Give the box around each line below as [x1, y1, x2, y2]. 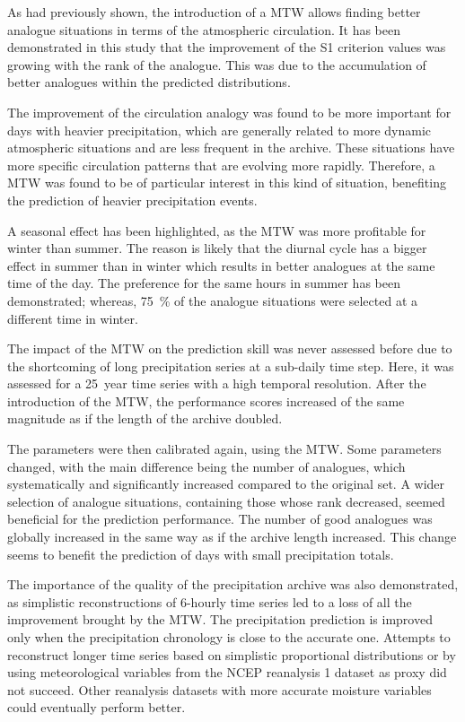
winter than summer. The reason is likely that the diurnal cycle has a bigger [7, 239, 427, 257]
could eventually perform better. [7, 698, 186, 717]
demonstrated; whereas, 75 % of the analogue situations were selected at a [7, 291, 418, 309]
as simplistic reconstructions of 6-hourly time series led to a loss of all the [7, 592, 412, 611]
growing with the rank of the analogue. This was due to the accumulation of [7, 55, 426, 74]
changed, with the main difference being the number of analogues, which [7, 457, 406, 475]
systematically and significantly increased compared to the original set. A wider [7, 474, 445, 493]
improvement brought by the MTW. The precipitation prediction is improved [7, 610, 433, 629]
